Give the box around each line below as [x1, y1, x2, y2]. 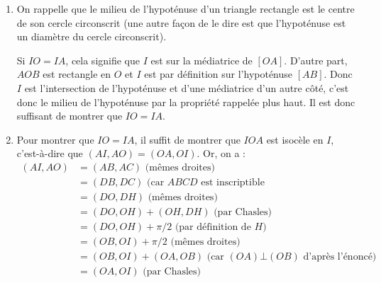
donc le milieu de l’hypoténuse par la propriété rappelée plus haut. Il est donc [16, 94, 355, 109]
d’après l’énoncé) [303, 252, 377, 262]
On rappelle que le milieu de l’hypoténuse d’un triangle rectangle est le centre [16, 1, 355, 16]
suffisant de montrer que [16, 108, 123, 123]
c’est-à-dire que [16, 146, 83, 161]
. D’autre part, [284, 52, 348, 67]
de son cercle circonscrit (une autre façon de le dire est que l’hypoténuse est [16, 15, 346, 30]
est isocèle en [266, 132, 324, 146]
